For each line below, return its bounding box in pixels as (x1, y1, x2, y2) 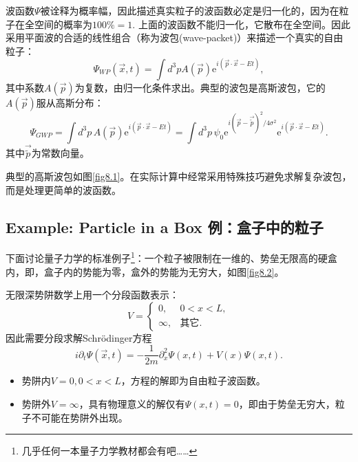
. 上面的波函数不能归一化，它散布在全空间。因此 (132, 16, 350, 31)
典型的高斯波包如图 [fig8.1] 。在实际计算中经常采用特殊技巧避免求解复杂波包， (6, 168, 352, 183)
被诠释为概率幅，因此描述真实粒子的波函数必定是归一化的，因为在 (40, 3, 339, 17)
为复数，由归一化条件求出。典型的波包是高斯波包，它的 (74, 80, 326, 94)
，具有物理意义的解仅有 (78, 397, 185, 411)
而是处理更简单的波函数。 (6, 182, 121, 197)
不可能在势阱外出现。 (31, 410, 128, 424)
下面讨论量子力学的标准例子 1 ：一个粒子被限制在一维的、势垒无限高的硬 (6, 249, 328, 265)
